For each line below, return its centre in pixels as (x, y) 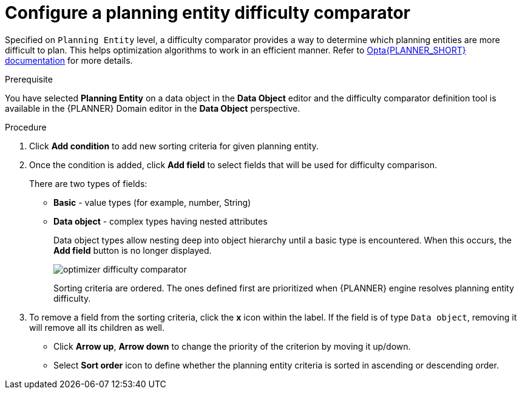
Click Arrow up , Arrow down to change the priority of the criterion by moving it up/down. (232, 346)
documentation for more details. (69, 60)
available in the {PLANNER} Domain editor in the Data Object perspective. (153, 108)
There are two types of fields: (88, 183)
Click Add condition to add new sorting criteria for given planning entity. (174, 146)
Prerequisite (29, 79)
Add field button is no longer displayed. (133, 250)
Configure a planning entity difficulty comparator (208, 13)
